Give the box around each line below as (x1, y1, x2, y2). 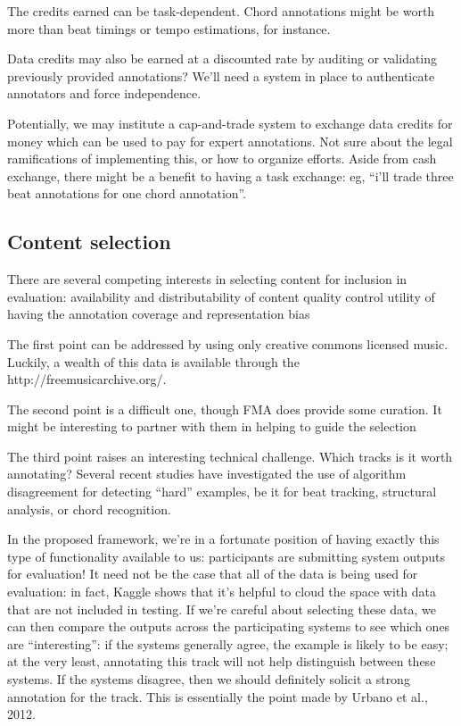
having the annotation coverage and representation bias (7, 305, 310, 323)
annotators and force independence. (7, 84, 202, 103)
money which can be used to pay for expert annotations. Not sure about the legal (7, 131, 453, 150)
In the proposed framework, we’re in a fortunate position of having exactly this (7, 530, 440, 548)
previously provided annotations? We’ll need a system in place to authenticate (7, 66, 435, 85)
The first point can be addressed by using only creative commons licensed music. (7, 334, 449, 353)
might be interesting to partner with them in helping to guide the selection (7, 417, 416, 436)
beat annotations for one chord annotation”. (7, 184, 247, 203)
